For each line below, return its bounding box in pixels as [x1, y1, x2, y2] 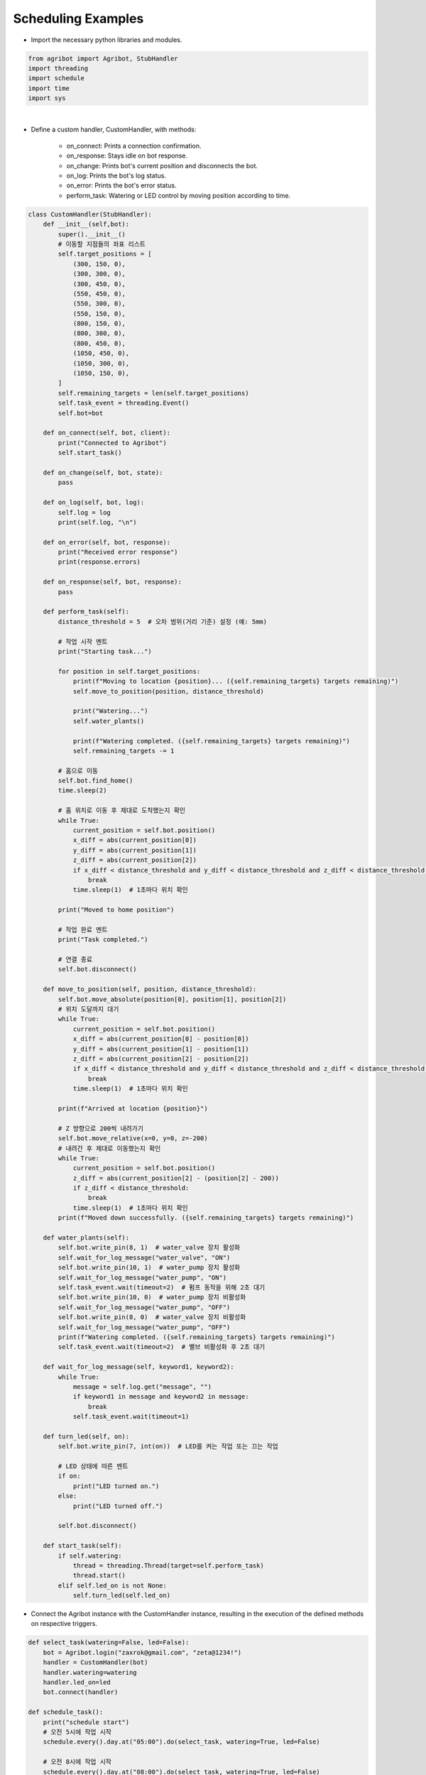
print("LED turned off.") [72, 1502, 163, 1510]
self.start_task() [58, 449, 122, 457]
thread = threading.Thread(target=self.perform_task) [72, 1561, 264, 1569]
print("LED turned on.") [72, 1482, 160, 1490]
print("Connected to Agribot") [58, 439, 167, 447]
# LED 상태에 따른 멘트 [58, 1463, 129, 1470]
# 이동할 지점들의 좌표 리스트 [58, 240, 146, 248]
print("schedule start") [43, 1718, 130, 1726]
